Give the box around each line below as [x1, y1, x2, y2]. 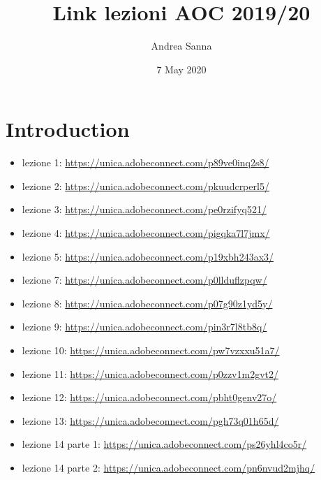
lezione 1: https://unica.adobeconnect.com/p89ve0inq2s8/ [22, 155, 269, 170]
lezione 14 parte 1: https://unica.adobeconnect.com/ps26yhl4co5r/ [22, 437, 307, 451]
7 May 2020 [156, 61, 207, 76]
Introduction [6, 115, 130, 143]
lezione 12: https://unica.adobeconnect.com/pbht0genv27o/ [22, 390, 277, 405]
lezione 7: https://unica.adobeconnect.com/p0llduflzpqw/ [22, 272, 267, 287]
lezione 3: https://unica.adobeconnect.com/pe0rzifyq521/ [22, 202, 267, 217]
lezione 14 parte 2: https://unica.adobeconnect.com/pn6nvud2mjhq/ [22, 460, 315, 474]
